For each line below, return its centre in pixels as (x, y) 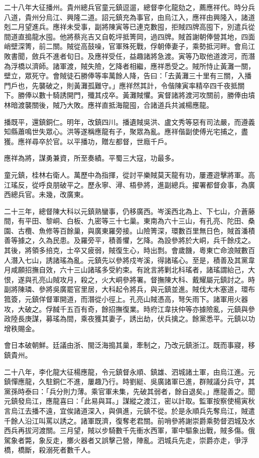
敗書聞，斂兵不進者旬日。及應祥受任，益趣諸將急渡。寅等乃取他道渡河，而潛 (129, 56)
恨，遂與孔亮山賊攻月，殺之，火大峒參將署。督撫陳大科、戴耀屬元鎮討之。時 (129, 279)
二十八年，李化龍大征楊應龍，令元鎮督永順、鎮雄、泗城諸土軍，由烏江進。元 (129, 371)
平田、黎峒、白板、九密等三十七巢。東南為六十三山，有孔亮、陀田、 (136, 221)
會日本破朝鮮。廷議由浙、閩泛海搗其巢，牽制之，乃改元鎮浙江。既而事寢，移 (129, 345)
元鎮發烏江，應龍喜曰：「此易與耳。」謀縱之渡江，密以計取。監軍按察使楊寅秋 (129, 401)
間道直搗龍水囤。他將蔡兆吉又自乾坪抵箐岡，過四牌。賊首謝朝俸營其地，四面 (129, 36)
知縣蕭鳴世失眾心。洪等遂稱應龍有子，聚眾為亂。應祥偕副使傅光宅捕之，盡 (126, 131)
